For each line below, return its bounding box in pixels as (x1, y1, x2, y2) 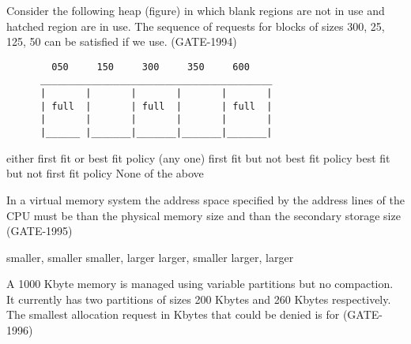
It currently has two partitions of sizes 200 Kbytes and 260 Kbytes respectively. (6, 290, 391, 307)
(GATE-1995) (6, 222, 73, 239)
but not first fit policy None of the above (6, 165, 204, 181)
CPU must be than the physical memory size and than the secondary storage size (6, 207, 401, 223)
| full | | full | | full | (40, 100, 273, 112)
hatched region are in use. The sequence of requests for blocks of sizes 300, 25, (6, 17, 385, 34)
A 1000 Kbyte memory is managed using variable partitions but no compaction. (6, 275, 394, 292)
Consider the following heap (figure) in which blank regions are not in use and (6, 2, 385, 18)
